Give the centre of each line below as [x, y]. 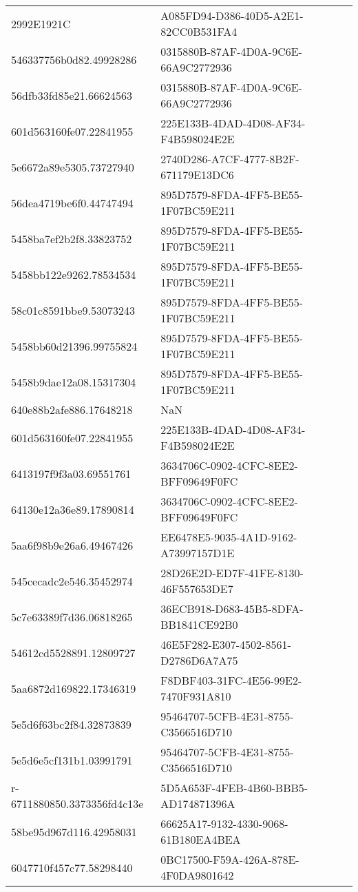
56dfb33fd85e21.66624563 [72, 95]
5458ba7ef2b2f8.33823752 [72, 238]
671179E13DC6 [197, 175]
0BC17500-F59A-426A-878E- [230, 859]
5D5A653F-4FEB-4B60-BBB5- [234, 788]
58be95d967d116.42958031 [74, 831]
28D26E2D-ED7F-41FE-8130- [232, 573]
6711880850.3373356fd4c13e [77, 803]
